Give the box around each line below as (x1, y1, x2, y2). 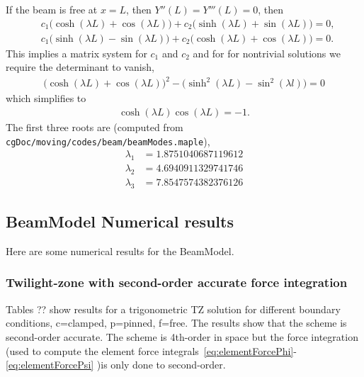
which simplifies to (6, 91, 86, 106)
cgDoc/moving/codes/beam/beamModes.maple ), (6, 133, 210, 148)
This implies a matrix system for (6, 45, 147, 60)
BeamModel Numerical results (6, 210, 234, 232)
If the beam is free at (6, 2, 98, 16)
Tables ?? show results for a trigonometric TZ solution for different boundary (6, 301, 341, 316)
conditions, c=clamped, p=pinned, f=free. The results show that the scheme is (6, 315, 347, 330)
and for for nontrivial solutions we (193, 45, 341, 60)
